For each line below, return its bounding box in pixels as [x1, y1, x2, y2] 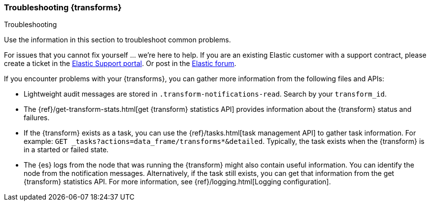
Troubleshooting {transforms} [4, 2, 122, 12]
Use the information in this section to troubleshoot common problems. [4, 35, 231, 44]
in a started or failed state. [24, 145, 109, 154]
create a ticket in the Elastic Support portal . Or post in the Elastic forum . [4, 59, 236, 68]
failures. [24, 113, 50, 122]
